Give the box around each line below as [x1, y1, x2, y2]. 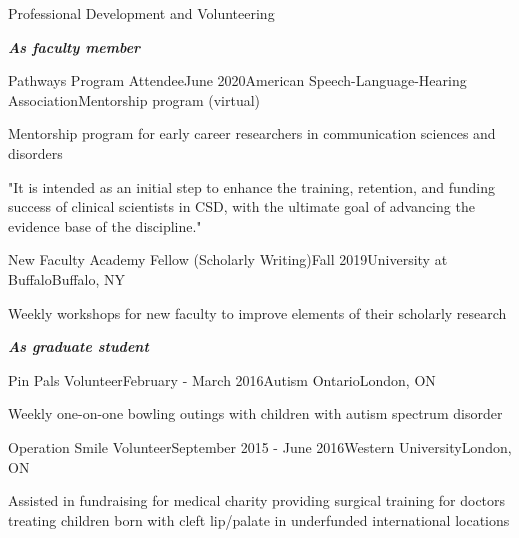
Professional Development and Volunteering [8, 3, 275, 23]
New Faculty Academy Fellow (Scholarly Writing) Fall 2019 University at [8, 249, 448, 270]
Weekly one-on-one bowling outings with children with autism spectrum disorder [8, 403, 503, 424]
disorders [8, 142, 63, 163]
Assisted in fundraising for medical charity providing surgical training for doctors [8, 490, 506, 511]
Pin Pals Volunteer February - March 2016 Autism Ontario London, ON [8, 369, 436, 390]
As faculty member [8, 36, 141, 57]
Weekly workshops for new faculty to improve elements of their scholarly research [8, 302, 507, 323]
